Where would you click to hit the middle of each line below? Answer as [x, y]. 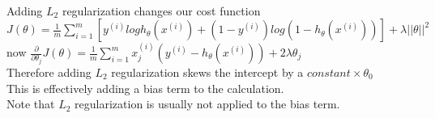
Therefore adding [49, 72]
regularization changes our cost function [161, 10]
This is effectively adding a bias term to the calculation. [145, 88]
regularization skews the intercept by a [207, 72]
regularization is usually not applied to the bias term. [207, 104]
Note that [31, 104]
